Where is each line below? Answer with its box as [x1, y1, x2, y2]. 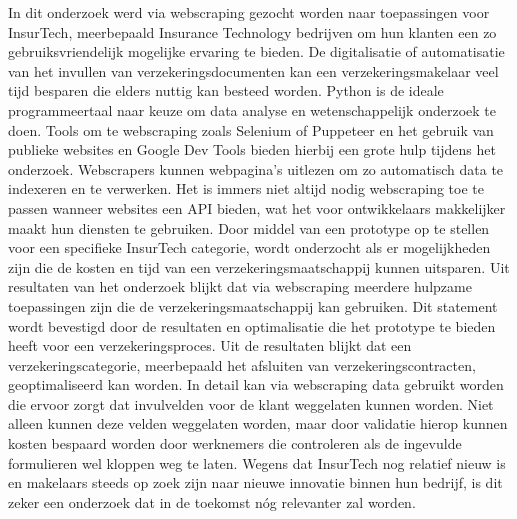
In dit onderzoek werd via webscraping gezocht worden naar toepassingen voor [8, 2, 490, 22]
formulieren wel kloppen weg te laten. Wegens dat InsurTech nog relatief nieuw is [8, 452, 506, 473]
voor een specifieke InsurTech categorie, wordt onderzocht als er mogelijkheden [8, 237, 491, 258]
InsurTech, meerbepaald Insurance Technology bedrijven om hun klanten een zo [8, 21, 497, 42]
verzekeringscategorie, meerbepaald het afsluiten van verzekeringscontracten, [8, 354, 476, 375]
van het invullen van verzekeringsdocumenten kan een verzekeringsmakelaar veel [8, 60, 499, 81]
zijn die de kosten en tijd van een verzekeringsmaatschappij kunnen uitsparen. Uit [8, 256, 510, 277]
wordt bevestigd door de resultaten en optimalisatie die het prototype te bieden [8, 315, 496, 336]
